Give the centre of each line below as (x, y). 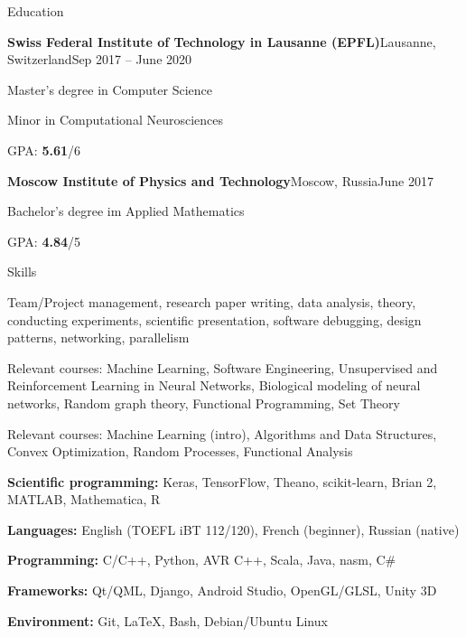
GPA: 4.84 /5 (44, 241)
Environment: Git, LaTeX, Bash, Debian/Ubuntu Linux (168, 620)
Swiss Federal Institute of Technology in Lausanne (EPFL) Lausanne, (222, 41)
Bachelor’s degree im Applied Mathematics (126, 211)
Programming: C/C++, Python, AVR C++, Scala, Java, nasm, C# (202, 560)
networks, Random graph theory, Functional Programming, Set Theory (204, 403)
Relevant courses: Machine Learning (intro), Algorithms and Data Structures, (222, 433)
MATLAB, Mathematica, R (84, 499)
